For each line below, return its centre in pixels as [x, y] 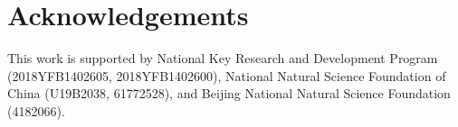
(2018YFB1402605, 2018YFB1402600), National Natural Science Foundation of [227, 75]
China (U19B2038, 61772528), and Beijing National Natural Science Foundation [229, 93]
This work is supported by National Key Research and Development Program [223, 58]
